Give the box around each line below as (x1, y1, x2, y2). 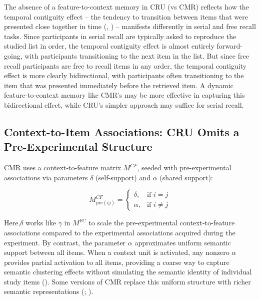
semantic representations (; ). (4, 286, 93, 296)
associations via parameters (4, 172, 88, 182)
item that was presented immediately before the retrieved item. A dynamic (4, 80, 233, 90)
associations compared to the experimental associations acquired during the (4, 227, 235, 237)
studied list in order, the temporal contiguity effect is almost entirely (4, 41, 214, 51)
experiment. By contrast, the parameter (4, 237, 126, 247)
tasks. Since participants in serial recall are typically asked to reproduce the (4, 31, 236, 41)
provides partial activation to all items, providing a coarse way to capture (4, 256, 229, 267)
